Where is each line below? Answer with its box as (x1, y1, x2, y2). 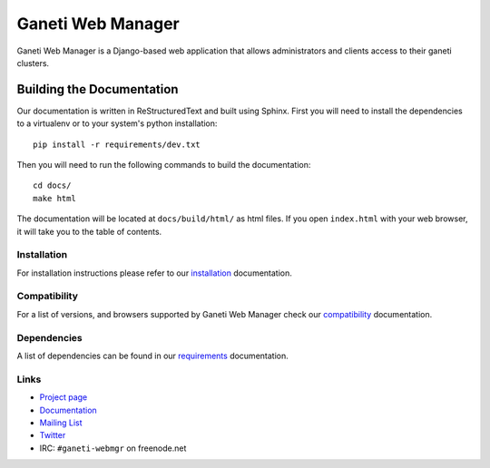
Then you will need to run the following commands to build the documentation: (16, 160, 311, 171)
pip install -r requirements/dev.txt (33, 139, 201, 150)
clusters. (16, 57, 50, 68)
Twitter (39, 430, 66, 441)
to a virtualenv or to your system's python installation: (16, 118, 218, 129)
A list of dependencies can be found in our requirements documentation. (16, 350, 289, 361)
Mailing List (39, 417, 83, 428)
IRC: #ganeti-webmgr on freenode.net (39, 443, 187, 453)
